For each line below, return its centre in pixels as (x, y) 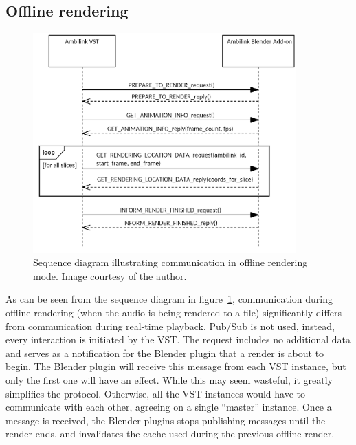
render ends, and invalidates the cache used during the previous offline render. (170, 434)
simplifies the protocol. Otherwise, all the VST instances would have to (156, 393)
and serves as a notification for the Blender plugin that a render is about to (165, 352)
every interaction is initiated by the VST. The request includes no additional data (178, 339)
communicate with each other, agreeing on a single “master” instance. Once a (169, 407)
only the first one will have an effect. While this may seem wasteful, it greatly (169, 379)
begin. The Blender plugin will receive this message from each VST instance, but (176, 366)
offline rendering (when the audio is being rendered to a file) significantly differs (174, 312)
